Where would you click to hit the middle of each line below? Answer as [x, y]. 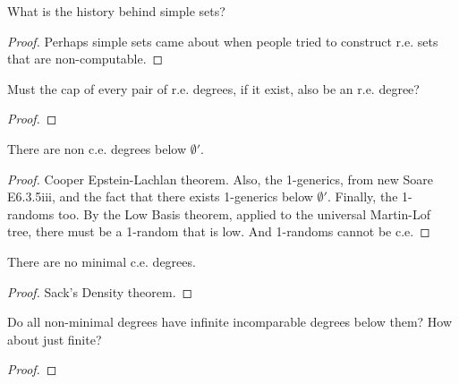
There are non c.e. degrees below [97, 148]
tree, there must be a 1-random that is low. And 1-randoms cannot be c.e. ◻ [219, 231]
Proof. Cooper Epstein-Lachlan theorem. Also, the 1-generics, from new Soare [220, 179]
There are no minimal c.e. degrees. [102, 261]
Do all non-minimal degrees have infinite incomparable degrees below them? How [230, 322]
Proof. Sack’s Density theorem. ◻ [100, 291]
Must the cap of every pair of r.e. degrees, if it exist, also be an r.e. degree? [213, 88]
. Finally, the [362, 196]
